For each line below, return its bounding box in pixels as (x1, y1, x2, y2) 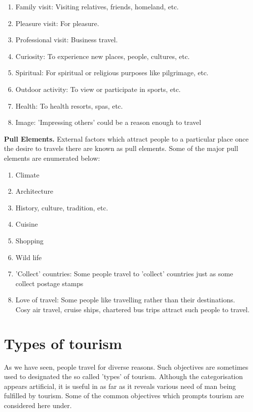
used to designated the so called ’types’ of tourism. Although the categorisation (4, 371, 243, 382)
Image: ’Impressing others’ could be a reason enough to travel (15, 117, 201, 127)
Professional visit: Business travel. (15, 34, 118, 45)
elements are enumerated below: (4, 152, 100, 163)
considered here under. (4, 400, 72, 410)
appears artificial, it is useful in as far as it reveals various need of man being (4, 381, 236, 391)
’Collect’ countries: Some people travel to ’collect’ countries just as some (15, 268, 233, 279)
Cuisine (15, 219, 38, 229)
